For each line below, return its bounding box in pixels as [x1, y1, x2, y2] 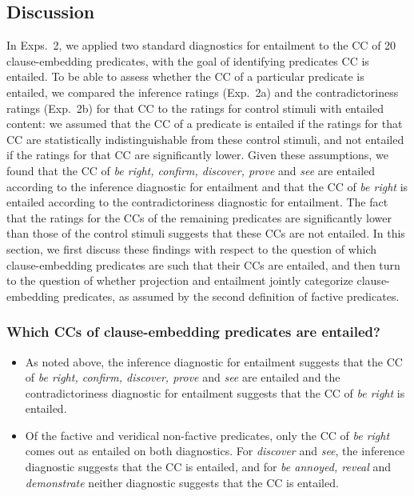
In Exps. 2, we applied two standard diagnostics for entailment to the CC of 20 [6, 37, 396, 54]
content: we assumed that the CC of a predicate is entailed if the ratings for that [6, 115, 403, 132]
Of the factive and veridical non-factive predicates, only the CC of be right [25, 426, 390, 443]
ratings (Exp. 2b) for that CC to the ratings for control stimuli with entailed [6, 99, 384, 116]
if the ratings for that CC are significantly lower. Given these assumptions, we [6, 146, 388, 163]
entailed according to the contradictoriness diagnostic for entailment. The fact [6, 194, 388, 210]
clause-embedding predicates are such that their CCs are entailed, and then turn [6, 256, 400, 273]
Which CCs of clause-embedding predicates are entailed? [6, 322, 380, 342]
